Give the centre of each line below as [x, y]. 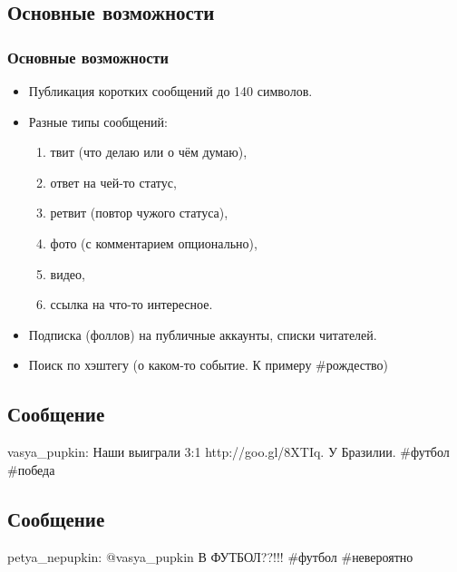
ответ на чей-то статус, [113, 182]
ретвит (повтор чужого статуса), [139, 213]
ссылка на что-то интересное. [131, 304]
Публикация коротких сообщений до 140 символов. [170, 91]
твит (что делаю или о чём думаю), [149, 152]
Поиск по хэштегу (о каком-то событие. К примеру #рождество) [209, 365]
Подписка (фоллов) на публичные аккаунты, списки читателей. [203, 334]
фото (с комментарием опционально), [154, 242]
